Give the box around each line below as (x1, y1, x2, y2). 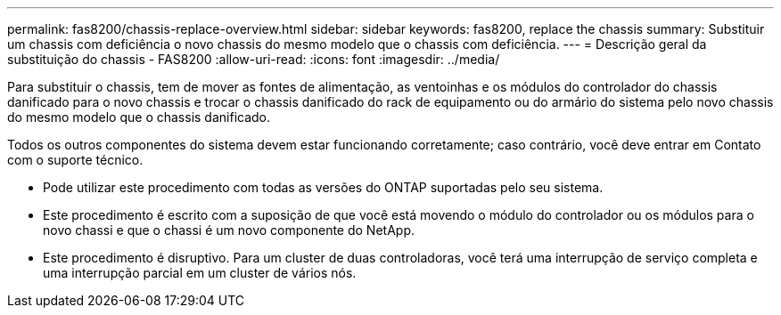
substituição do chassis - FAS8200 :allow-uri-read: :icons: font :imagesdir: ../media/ (7, 52, 500, 67)
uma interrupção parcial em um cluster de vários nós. (43, 265, 357, 280)
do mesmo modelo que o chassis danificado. (7, 109, 271, 125)
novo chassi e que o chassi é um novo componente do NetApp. (43, 222, 415, 238)
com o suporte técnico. (7, 152, 144, 167)
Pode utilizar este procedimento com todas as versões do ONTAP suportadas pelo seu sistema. (43, 180, 604, 195)
